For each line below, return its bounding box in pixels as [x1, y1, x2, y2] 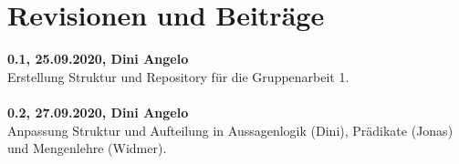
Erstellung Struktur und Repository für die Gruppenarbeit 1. [7, 67, 349, 86]
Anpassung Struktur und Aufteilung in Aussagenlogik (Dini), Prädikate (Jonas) [7, 120, 454, 139]
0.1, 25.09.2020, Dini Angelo [7, 49, 189, 68]
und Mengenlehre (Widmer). [7, 138, 167, 158]
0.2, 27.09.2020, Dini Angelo [7, 102, 189, 121]
